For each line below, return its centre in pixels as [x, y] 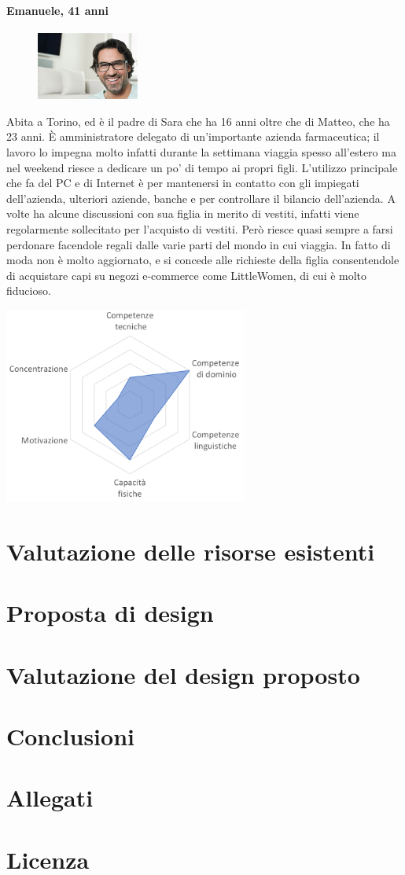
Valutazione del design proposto [183, 674]
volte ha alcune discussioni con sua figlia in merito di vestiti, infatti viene [183, 213]
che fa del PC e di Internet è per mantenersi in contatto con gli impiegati [183, 183]
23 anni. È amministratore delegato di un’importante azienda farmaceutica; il [193, 136]
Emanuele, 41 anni [57, 10]
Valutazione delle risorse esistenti [191, 551]
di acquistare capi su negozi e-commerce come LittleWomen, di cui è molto [187, 275]
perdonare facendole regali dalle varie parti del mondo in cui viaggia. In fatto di [199, 244]
